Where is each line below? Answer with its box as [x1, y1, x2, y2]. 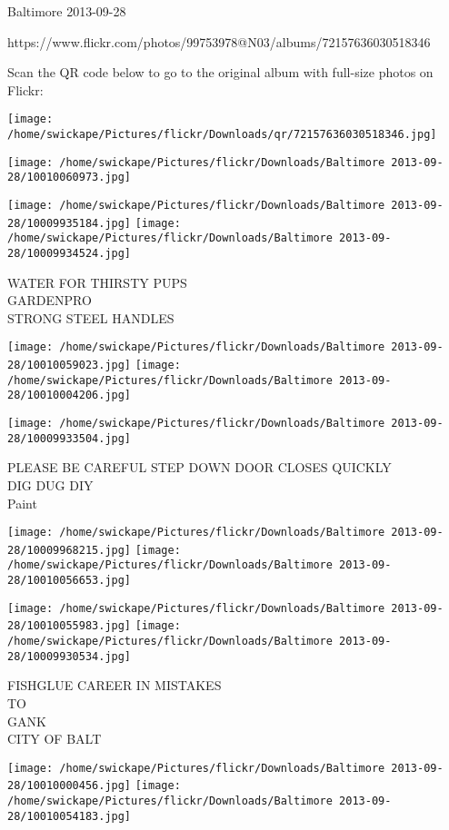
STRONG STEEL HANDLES [7, 308, 175, 327]
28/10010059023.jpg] [7, 359, 132, 372]
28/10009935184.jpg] [7, 216, 132, 230]
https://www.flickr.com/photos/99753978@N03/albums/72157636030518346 [7, 32, 431, 51]
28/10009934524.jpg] [7, 246, 132, 260]
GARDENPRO [7, 291, 92, 310]
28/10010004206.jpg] [7, 389, 132, 402]
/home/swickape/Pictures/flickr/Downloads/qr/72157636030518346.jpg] [7, 128, 437, 142]
